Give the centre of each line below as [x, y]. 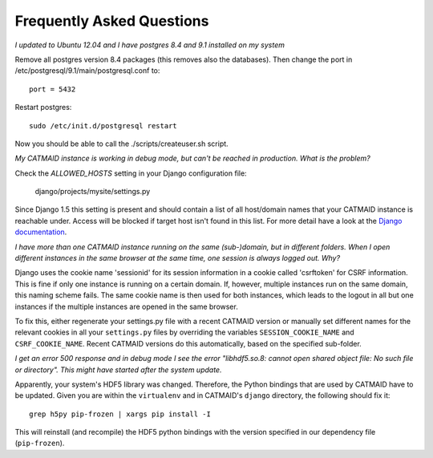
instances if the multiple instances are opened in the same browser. [126, 306]
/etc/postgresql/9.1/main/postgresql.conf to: [87, 71]
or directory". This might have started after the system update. [118, 370]
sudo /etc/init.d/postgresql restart [103, 126]
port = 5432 [53, 89]
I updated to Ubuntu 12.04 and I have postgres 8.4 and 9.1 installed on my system [150, 45]
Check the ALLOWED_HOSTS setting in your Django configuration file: [131, 173]
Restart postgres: [43, 107]
